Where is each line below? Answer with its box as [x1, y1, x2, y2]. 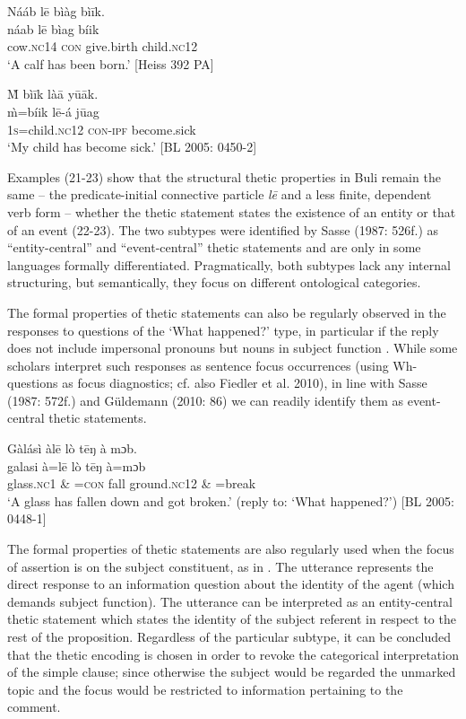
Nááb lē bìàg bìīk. [7, 2, 105, 20]
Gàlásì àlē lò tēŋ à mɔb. [7, 439, 137, 458]
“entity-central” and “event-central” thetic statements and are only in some [7, 238, 421, 257]
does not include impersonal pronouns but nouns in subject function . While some [7, 338, 458, 357]
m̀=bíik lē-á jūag [7, 101, 99, 120]
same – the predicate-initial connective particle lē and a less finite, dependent [7, 185, 432, 204]
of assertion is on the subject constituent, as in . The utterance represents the [7, 557, 434, 575]
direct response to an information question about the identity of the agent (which [7, 574, 454, 593]
